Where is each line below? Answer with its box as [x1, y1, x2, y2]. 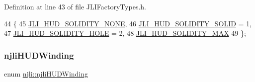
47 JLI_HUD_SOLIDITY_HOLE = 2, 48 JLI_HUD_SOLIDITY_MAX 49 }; [4, 28, 246, 38]
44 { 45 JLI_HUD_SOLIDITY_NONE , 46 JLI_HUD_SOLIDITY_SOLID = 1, [4, 18, 252, 28]
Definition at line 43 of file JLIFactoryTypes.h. [4, 1, 146, 11]
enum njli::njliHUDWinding [4, 69, 88, 79]
